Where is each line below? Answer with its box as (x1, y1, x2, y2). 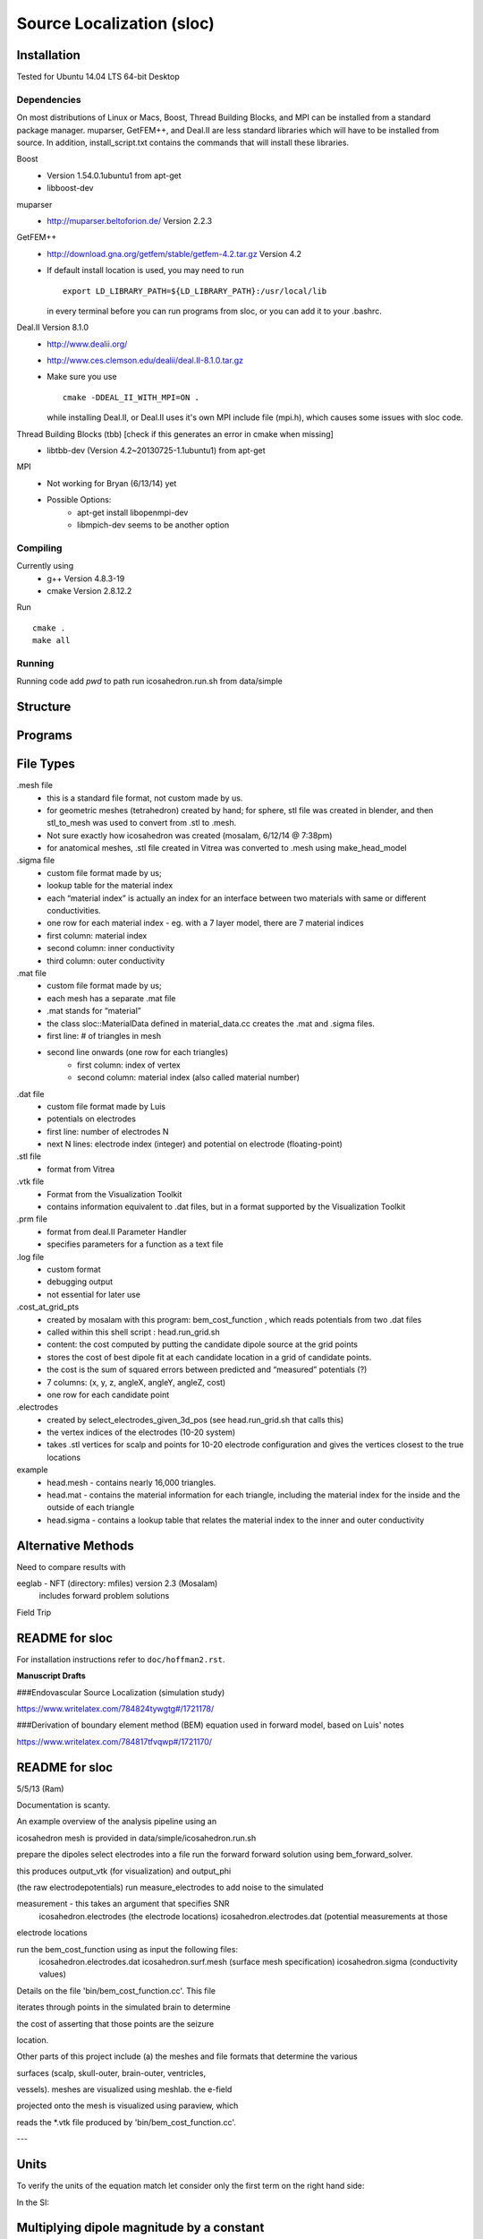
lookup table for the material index (47, 880, 174, 891)
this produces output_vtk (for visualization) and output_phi (16, 1866, 232, 1876)
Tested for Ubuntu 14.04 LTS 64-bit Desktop (16, 72, 180, 82)
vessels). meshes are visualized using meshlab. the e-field (16, 2084, 233, 2095)
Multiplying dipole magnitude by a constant (16, 2220, 265, 2235)
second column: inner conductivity (47, 943, 175, 954)
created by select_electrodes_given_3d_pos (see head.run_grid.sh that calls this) (47, 1414, 344, 1425)
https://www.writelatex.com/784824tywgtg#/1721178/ (16, 1703, 215, 1714)
